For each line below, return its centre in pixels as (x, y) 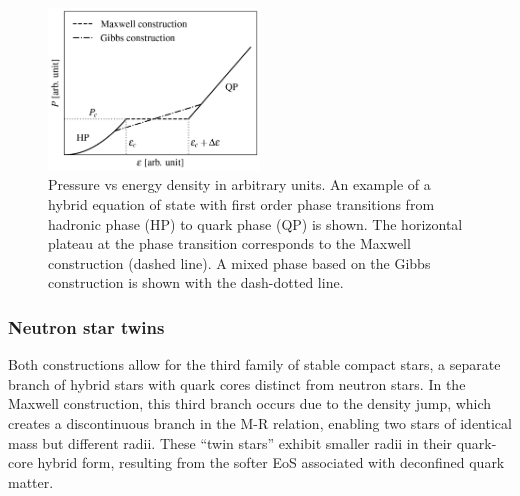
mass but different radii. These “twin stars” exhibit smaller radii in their (230, 442)
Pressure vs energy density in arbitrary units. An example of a (239, 184)
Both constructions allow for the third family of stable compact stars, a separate (254, 364)
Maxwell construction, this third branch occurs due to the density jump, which (250, 403)
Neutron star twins (86, 326)
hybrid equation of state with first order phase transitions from (241, 204)
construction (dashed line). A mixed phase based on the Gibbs (239, 262)
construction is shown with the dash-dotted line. (196, 282)
